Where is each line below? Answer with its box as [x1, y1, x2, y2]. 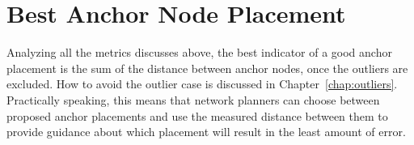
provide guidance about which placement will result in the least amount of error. [6, 123, 406, 140]
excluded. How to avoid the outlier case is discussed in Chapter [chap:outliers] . [6, 75, 398, 92]
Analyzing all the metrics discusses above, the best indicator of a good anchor [6, 44, 392, 61]
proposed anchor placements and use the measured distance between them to [6, 107, 388, 124]
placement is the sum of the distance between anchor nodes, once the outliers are [6, 59, 408, 76]
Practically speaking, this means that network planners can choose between [6, 91, 380, 108]
